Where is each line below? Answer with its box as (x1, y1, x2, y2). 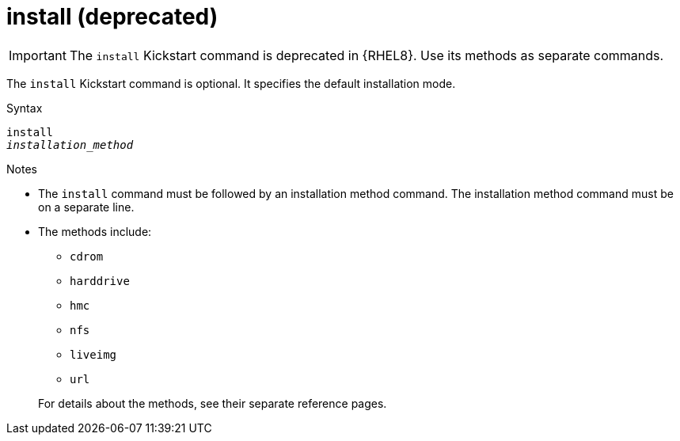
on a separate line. (38, 200, 135, 214)
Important (9, 47, 66, 63)
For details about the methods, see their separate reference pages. (38, 396, 387, 410)
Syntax (6, 101, 43, 115)
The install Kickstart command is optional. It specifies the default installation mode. (6, 76, 456, 90)
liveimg (70, 348, 117, 361)
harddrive (70, 274, 130, 287)
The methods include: (38, 224, 152, 238)
